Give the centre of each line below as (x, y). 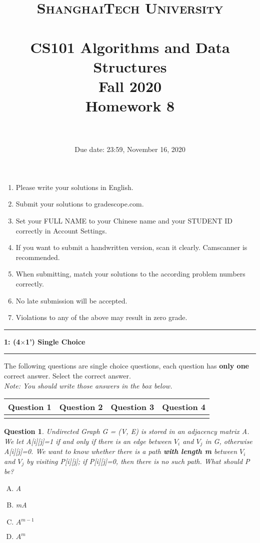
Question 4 (184, 407)
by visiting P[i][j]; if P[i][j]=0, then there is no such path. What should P (138, 461)
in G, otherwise (229, 441)
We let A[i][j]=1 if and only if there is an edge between (88, 441)
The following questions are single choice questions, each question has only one (126, 366)
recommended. (38, 257)
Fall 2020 (130, 86)
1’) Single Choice (55, 341)
